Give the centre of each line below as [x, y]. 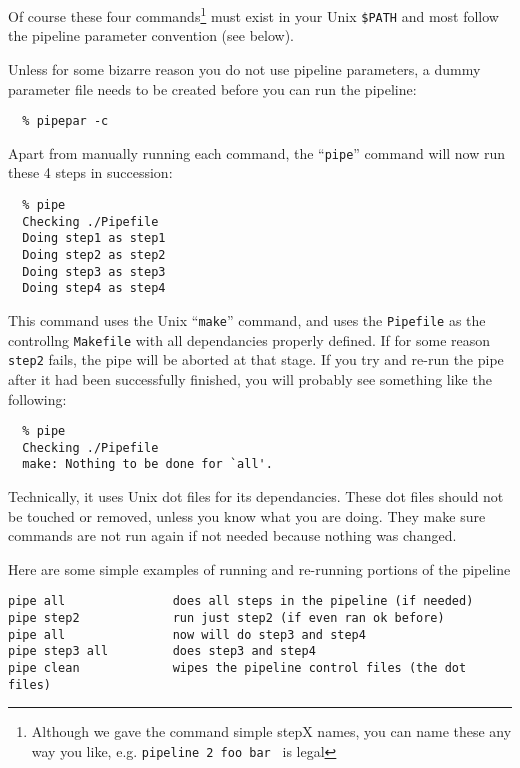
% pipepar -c [65, 121]
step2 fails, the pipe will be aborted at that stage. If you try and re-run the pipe [256, 359]
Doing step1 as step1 [94, 238]
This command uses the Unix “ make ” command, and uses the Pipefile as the [247, 319]
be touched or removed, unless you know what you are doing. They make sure [247, 515]
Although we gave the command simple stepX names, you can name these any [271, 731]
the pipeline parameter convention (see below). [151, 35]
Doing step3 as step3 [94, 271]
